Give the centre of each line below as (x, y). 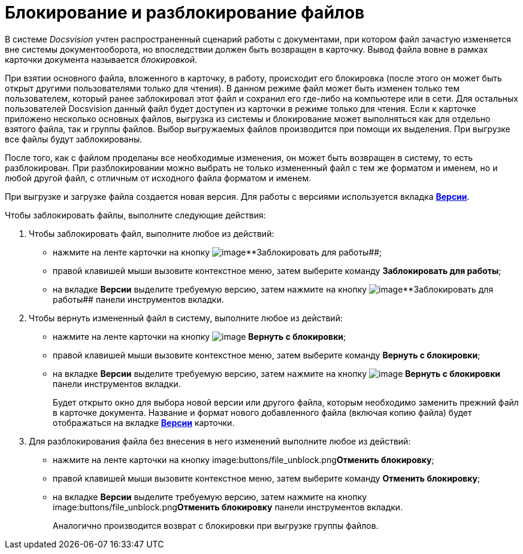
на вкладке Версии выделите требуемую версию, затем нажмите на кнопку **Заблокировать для (273, 289)
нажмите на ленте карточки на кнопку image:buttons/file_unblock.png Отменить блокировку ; (244, 459)
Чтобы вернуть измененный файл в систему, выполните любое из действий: (186, 318)
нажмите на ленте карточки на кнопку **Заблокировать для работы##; (217, 252)
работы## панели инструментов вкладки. (138, 299)
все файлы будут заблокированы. (74, 139)
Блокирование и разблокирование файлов (185, 13)
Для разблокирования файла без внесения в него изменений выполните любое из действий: (220, 441)
